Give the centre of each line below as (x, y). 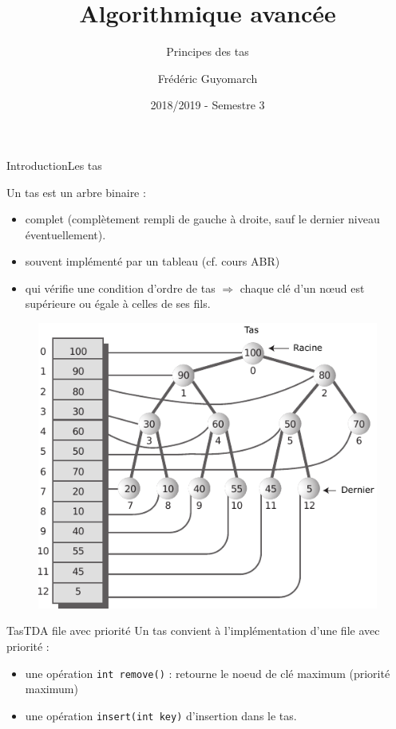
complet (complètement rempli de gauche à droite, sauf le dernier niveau (202, 219)
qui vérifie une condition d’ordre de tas (120, 288)
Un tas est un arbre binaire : (76, 192)
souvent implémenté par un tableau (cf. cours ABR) (152, 261)
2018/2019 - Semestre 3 (208, 105)
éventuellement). (65, 234)
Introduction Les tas (54, 165)
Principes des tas (208, 51)
